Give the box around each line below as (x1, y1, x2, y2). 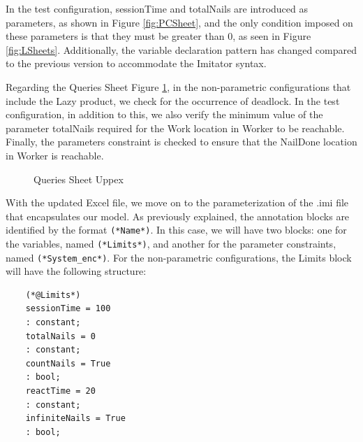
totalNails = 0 (25, 331, 96, 341)
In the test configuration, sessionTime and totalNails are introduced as (6, 1, 309, 15)
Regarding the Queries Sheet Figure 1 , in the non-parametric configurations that (6, 79, 351, 94)
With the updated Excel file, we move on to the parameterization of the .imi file (6, 195, 349, 210)
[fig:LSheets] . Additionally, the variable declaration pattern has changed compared (6, 42, 357, 57)
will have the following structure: (6, 264, 147, 278)
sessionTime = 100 (25, 304, 111, 314)
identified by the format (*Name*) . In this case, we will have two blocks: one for (6, 222, 347, 237)
